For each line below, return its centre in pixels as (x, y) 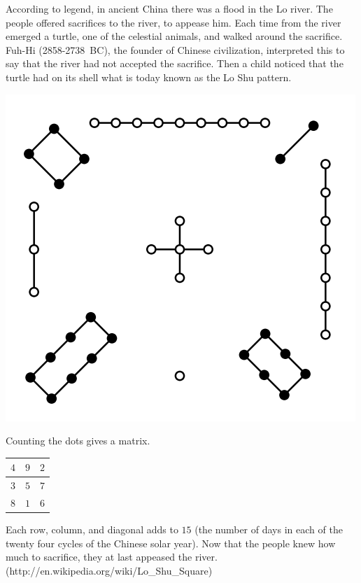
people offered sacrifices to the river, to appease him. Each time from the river (174, 22)
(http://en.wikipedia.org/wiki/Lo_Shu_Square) (109, 570)
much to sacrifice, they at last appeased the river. (112, 557)
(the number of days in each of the (269, 529)
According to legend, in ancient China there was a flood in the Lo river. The (169, 8)
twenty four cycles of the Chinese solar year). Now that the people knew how (171, 543)
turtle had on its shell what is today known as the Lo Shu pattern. (149, 77)
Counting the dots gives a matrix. (78, 441)
